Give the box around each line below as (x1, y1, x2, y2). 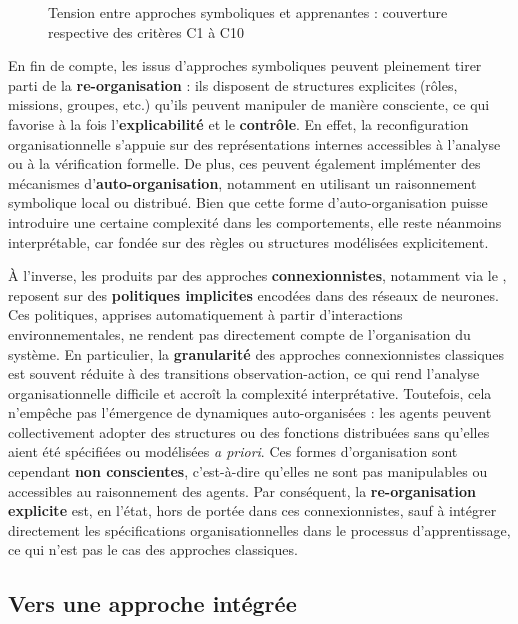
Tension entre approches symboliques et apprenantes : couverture (48, 2, 448, 22)
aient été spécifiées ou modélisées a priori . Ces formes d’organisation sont (8, 441, 458, 462)
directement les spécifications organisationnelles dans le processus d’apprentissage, (8, 519, 511, 540)
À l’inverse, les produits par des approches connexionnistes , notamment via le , (8, 265, 507, 286)
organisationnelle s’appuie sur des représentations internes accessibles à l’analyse (8, 133, 501, 154)
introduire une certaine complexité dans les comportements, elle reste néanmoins (8, 211, 502, 232)
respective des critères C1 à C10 (48, 21, 244, 42)
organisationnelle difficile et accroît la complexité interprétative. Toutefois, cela (8, 382, 492, 403)
